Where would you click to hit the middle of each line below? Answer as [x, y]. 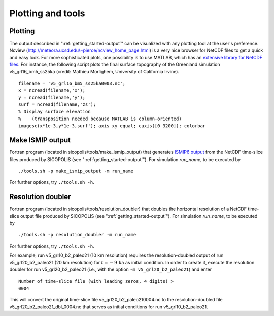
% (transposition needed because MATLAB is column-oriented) [100, 118]
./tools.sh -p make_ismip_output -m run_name [76, 171]
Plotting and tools [47, 13]
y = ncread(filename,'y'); [52, 97]
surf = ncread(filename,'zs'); [57, 105]
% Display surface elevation [55, 112]
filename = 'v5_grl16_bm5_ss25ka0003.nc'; [72, 83]
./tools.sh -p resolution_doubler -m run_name [77, 235]
